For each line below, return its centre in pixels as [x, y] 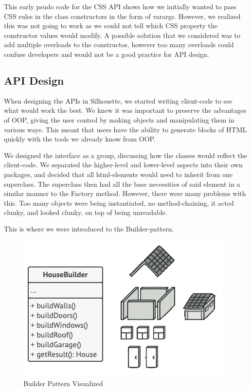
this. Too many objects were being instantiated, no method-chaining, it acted [119, 203]
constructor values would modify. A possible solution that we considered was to [122, 35]
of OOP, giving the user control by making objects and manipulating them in [119, 119]
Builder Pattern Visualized [63, 383]
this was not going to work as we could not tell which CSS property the [111, 26]
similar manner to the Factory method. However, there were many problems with [125, 193]
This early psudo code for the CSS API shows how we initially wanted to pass [120, 6]
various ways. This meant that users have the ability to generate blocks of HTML [125, 129]
